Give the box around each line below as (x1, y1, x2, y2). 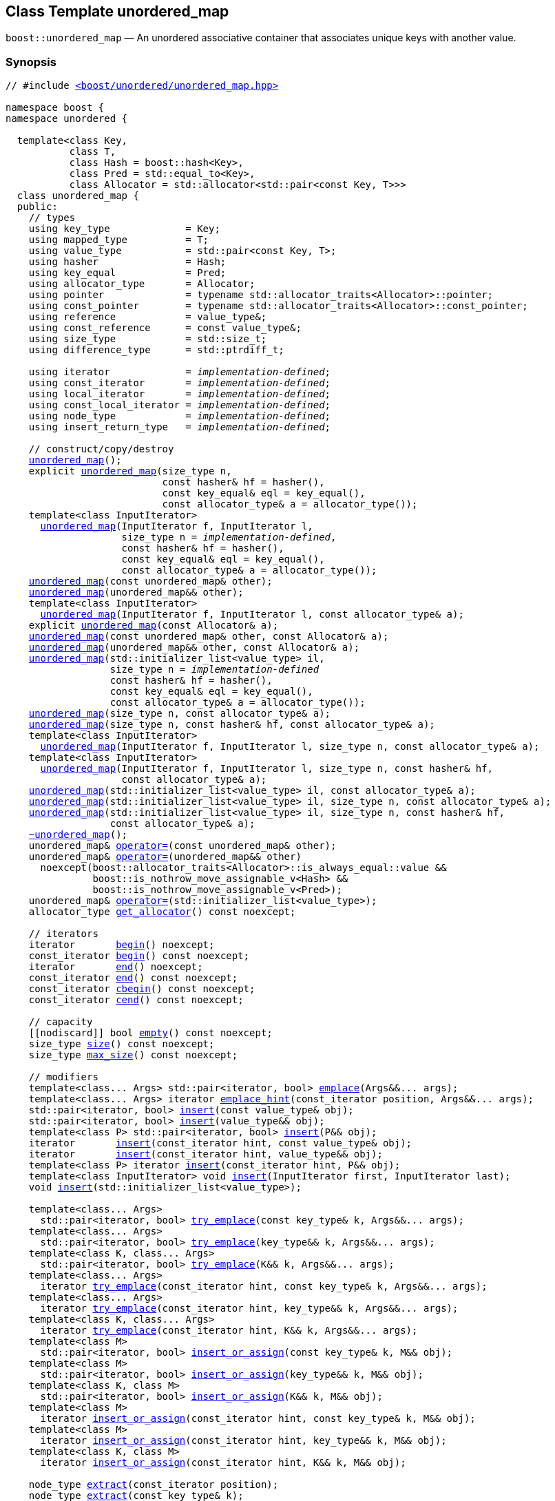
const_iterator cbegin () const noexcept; (28, 983, 255, 995)
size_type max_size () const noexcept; (28, 1049, 238, 1061)
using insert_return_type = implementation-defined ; (28, 421, 331, 433)
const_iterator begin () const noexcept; (28, 950, 250, 962)
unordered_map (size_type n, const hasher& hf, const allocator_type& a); (28, 719, 435, 731)
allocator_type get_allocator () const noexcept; (28, 906, 296, 918)
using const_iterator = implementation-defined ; (28, 377, 331, 389)
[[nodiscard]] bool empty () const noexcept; (28, 1027, 273, 1039)
